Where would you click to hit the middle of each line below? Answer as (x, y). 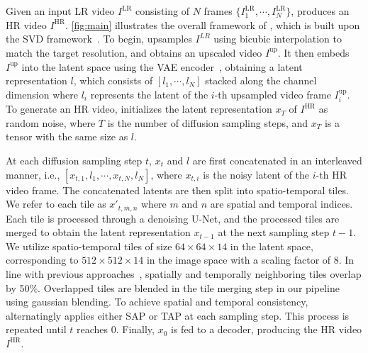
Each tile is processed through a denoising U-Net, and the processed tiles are (173, 218)
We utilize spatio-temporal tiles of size (89, 246)
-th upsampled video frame (273, 94)
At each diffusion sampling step (74, 160)
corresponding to (42, 260)
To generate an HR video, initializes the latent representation (139, 109)
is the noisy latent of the (256, 174)
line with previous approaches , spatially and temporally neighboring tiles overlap (184, 273)
